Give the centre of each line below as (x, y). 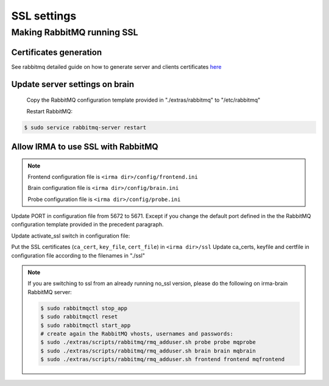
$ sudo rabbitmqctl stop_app (84, 308)
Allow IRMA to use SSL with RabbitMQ (85, 146)
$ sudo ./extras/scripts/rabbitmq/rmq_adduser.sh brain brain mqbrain (148, 351)
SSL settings (44, 16)
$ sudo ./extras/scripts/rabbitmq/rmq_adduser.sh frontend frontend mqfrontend (163, 360)
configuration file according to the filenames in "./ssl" (78, 255)
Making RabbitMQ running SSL (75, 32)
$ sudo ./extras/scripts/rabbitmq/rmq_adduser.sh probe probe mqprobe (148, 342)
